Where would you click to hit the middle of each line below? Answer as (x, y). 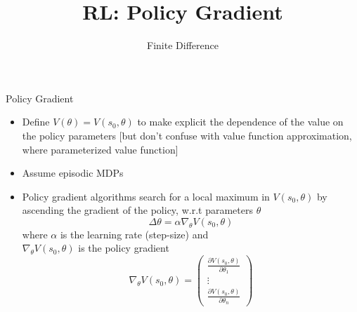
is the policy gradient (124, 248)
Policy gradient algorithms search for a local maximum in (146, 196)
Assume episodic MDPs (73, 173)
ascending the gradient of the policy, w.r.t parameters (137, 210)
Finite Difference (183, 45)
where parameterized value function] (100, 149)
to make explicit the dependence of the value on (240, 122)
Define (36, 122)
